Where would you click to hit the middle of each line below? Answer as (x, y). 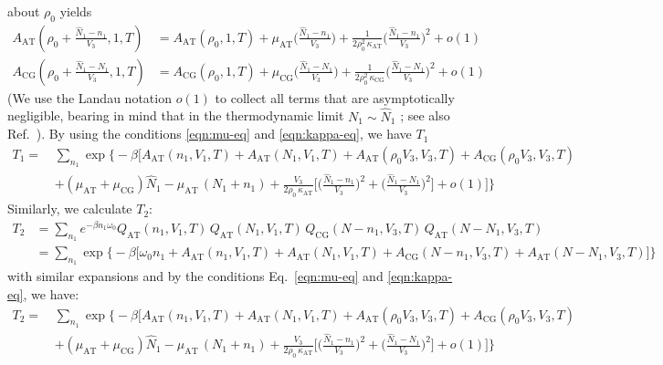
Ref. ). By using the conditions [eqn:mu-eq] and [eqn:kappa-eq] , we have (210, 134)
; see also (425, 115)
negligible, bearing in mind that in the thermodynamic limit (176, 115)
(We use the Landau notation (89, 97)
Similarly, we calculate (70, 209)
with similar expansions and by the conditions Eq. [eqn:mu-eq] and (195, 276)
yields (76, 11)
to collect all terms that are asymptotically (335, 97)
